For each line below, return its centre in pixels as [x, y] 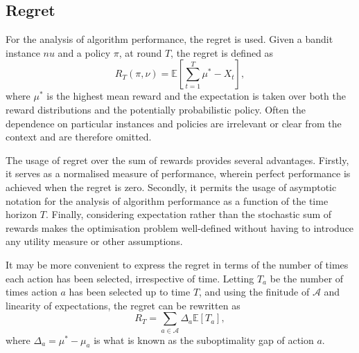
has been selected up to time [130, 292]
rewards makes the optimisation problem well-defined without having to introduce [180, 227]
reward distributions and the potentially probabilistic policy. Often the [156, 109]
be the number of [307, 278]
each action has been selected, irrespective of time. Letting [130, 278]
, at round [140, 52]
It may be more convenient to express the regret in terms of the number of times [177, 264]
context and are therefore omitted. [79, 137]
